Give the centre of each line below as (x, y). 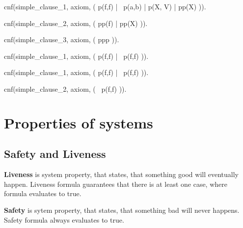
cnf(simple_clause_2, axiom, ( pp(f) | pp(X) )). (76, 23)
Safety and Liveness (55, 154)
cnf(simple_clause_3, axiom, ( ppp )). (62, 39)
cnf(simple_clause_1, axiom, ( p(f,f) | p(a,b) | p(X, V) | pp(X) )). (105, 6)
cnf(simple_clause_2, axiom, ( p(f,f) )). (65, 89)
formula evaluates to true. (43, 193)
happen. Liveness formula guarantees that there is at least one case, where (116, 184)
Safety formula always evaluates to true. (64, 219)
